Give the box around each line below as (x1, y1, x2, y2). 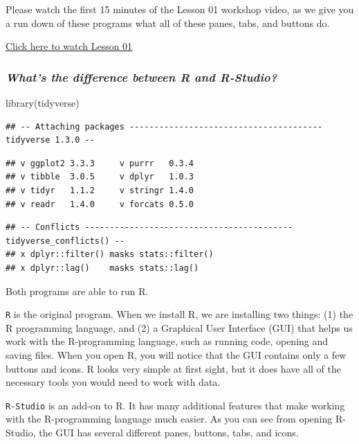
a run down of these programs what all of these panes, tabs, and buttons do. (6, 15, 330, 30)
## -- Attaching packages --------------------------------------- (6, 121, 323, 132)
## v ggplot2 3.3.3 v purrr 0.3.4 (6, 158, 194, 168)
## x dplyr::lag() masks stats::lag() (6, 263, 199, 273)
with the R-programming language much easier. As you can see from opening (6, 411, 333, 426)
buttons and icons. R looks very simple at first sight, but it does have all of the (6, 361, 341, 375)
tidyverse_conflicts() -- (6, 236, 125, 246)
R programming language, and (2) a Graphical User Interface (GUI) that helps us (6, 320, 353, 335)
